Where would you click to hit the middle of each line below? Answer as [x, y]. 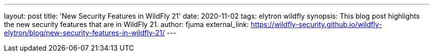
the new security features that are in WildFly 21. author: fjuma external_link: [127, 24]
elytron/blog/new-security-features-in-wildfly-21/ [85, 33]
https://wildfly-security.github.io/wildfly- [316, 24]
